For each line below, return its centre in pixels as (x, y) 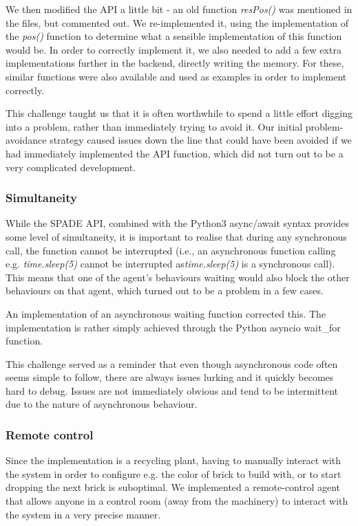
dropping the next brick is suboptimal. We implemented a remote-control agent (173, 487)
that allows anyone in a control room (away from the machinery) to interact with (177, 501)
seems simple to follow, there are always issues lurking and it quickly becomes (170, 377)
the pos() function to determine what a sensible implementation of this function (174, 36)
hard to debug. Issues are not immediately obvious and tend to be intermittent (172, 390)
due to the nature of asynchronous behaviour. (102, 404)
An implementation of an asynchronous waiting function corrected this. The (166, 313)
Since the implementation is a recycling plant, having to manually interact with (173, 460)
